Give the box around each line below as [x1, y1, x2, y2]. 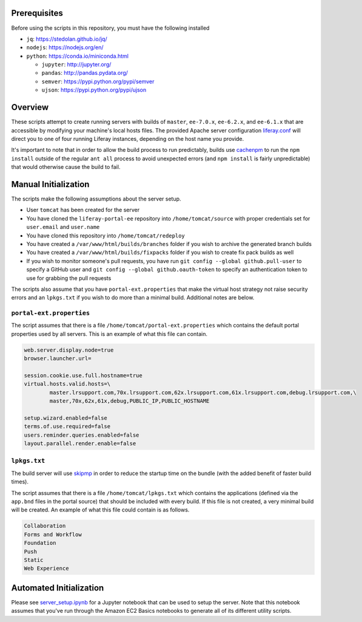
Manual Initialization [11, 179, 90, 190]
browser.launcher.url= [24, 355, 92, 362]
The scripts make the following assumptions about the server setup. [11, 195, 181, 203]
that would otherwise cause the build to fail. [11, 163, 121, 171]
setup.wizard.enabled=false [24, 414, 107, 422]
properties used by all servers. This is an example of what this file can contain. [11, 330, 207, 337]
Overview [11, 102, 49, 112]
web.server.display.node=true [24, 346, 114, 354]
